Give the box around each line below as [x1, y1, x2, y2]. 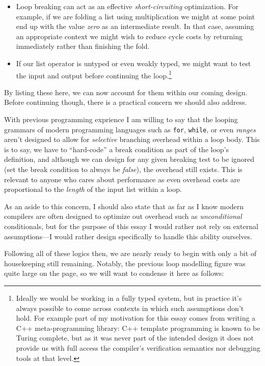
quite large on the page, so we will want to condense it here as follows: [4, 268, 224, 278]
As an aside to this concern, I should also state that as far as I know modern [4, 201, 244, 211]
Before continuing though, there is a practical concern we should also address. [4, 97, 247, 107]
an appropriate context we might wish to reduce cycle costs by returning [16, 31, 243, 41]
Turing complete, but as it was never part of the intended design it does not [16, 332, 254, 343]
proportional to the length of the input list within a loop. [4, 184, 182, 194]
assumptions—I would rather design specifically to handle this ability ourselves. [4, 231, 252, 241]
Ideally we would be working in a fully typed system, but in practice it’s [16, 292, 242, 303]
